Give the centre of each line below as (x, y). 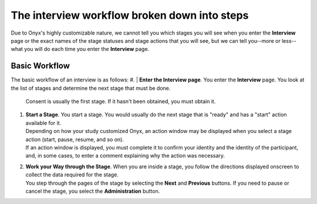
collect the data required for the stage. (72, 175)
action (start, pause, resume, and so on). (75, 139)
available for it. (43, 123)
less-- (289, 40)
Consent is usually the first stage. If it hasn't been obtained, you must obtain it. (121, 101)
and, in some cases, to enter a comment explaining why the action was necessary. (125, 156)
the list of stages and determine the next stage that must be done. (91, 88)
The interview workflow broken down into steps (130, 15)
